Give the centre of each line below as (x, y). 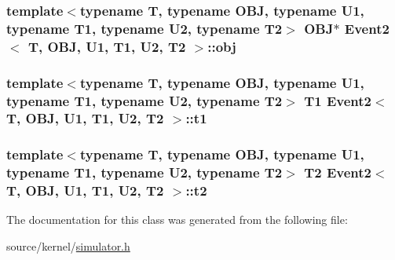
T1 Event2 (338, 100)
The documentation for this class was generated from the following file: (177, 220)
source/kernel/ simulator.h (68, 246)
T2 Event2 (338, 172)
